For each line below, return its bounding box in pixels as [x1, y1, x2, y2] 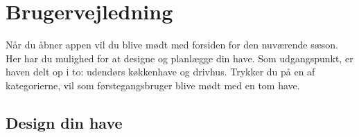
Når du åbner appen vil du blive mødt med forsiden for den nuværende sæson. [6, 37, 338, 52]
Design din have [6, 111, 123, 133]
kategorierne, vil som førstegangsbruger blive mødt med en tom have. [6, 77, 300, 92]
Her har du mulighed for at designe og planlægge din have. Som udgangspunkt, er [6, 51, 353, 65]
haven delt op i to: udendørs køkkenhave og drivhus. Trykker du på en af [6, 64, 315, 79]
